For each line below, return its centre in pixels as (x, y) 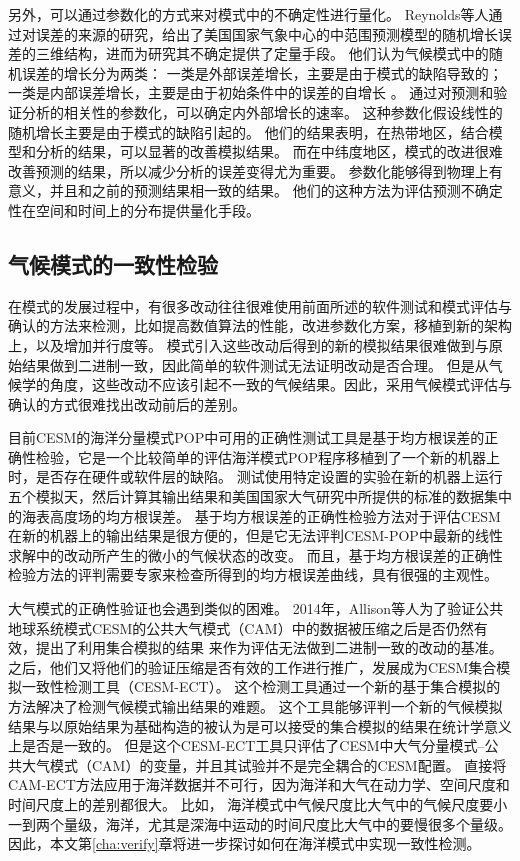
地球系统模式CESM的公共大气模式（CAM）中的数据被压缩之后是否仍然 (241, 627)
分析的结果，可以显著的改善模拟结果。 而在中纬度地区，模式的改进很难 (269, 151)
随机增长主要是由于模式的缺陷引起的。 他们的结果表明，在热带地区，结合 (248, 131)
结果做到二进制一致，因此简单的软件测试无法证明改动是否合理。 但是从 (255, 364)
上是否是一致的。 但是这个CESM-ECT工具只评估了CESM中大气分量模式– (246, 745)
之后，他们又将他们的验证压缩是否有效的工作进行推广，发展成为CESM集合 (252, 666)
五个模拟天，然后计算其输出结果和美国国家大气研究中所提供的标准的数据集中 (260, 496)
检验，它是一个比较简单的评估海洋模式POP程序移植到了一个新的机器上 (267, 456)
